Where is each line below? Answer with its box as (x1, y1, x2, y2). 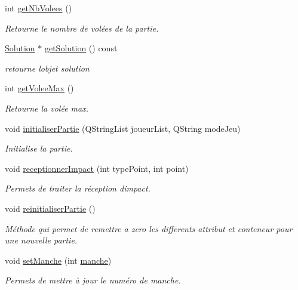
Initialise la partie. (5, 142, 73, 155)
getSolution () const (44, 42, 118, 54)
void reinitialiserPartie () (5, 202, 96, 214)
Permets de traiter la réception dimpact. (5, 182, 150, 195)
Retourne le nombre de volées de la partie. (5, 21, 159, 34)
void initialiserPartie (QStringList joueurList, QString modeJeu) (5, 122, 241, 134)
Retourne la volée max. (5, 101, 88, 114)
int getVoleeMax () (5, 82, 74, 94)
